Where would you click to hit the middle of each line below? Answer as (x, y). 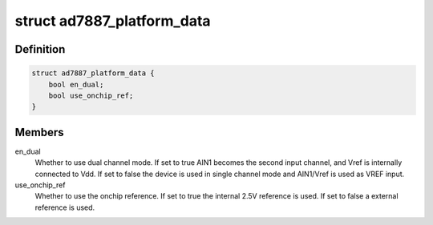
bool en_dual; (76, 84)
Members (39, 132)
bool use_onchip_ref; (91, 95)
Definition (40, 49)
